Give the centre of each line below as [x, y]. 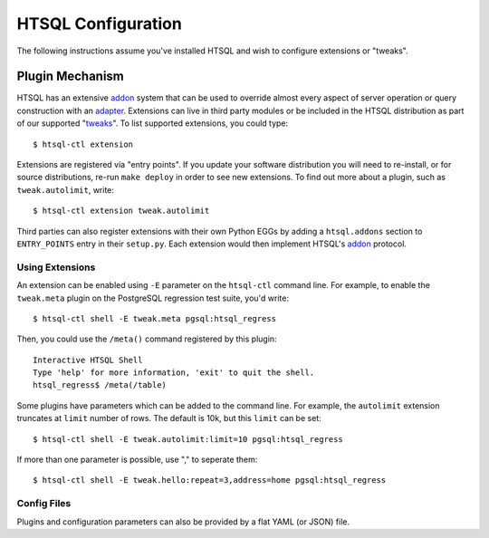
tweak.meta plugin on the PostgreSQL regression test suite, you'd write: [153, 298]
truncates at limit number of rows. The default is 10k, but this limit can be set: [169, 418]
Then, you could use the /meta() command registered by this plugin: [147, 339]
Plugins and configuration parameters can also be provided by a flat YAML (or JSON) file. [183, 522]
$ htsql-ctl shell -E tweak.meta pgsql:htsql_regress [154, 318]
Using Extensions [56, 267]
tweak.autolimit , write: [66, 189]
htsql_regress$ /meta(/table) [100, 385]
